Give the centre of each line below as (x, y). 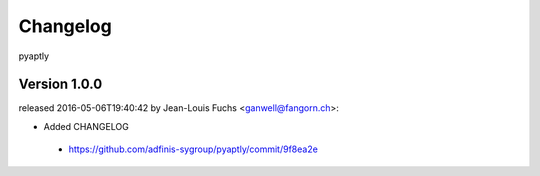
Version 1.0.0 (60, 84)
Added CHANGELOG (86, 126)
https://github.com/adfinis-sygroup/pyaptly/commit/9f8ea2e (193, 149)
